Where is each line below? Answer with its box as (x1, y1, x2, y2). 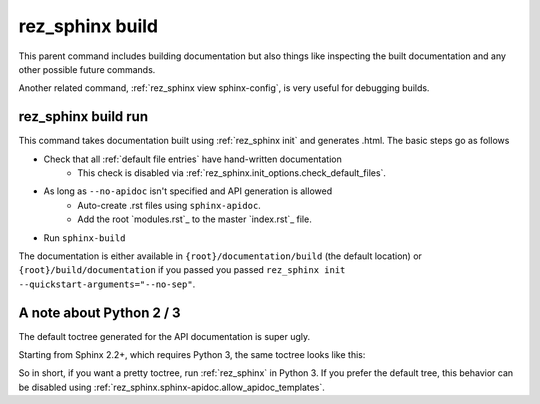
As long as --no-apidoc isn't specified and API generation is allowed (43, 185, 333, 197)
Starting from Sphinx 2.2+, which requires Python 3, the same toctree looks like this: (18, 349, 366, 361)
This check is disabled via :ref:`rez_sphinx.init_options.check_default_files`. (77, 167, 387, 179)
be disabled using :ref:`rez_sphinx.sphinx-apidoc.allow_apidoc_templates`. (18, 381, 325, 393)
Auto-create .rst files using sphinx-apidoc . (77, 199, 262, 211)
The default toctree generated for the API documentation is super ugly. (18, 330, 311, 342)
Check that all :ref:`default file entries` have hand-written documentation (43, 153, 342, 165)
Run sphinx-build (43, 231, 126, 244)
